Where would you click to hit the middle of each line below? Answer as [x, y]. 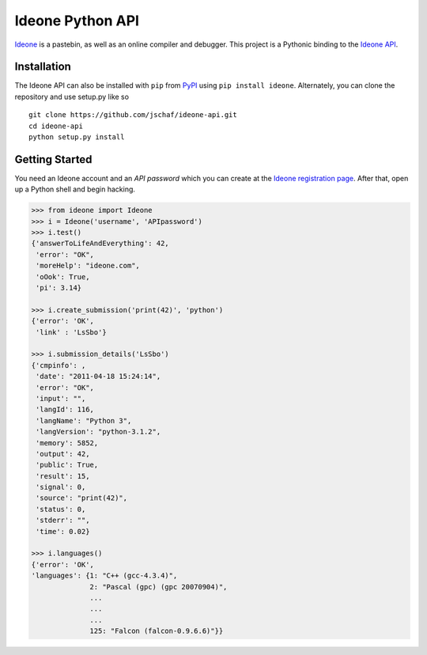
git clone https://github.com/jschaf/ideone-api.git [133, 115]
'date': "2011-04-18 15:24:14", [98, 377]
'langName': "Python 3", [84, 420]
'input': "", [61, 398]
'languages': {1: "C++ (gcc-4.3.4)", [104, 576]
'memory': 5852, [67, 443]
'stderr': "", [63, 521]
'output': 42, [63, 454]
